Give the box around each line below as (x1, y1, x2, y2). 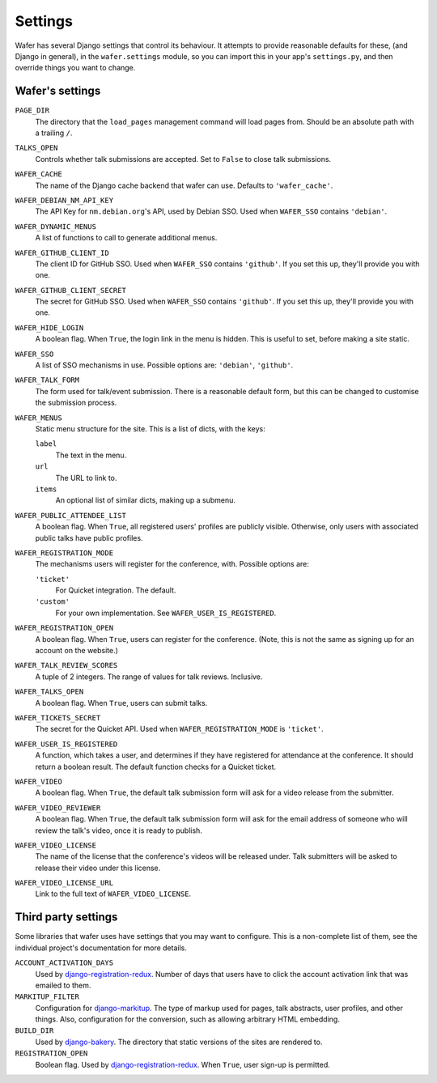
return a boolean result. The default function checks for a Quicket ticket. (35, 762, 277, 771)
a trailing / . (35, 128, 73, 138)
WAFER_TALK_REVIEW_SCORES (15, 660, 118, 670)
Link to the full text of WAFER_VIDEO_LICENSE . (35, 889, 192, 898)
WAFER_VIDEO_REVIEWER (15, 803, 101, 813)
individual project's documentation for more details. (15, 943, 188, 953)
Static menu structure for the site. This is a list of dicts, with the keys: (35, 424, 266, 433)
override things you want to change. (15, 63, 136, 73)
